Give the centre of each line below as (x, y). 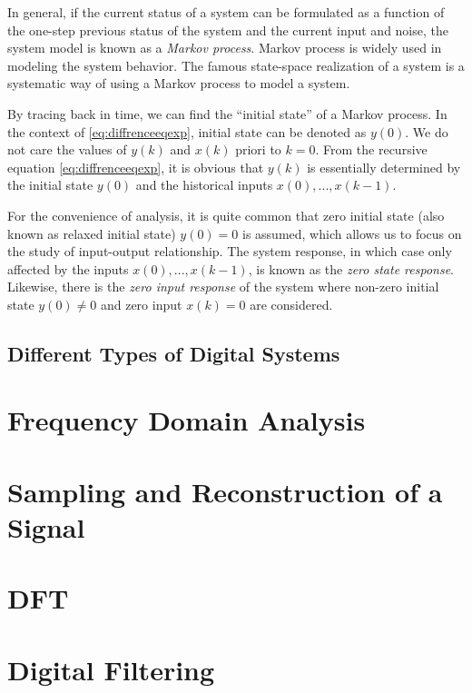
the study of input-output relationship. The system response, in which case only (230, 251)
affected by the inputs (68, 268)
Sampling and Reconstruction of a (225, 491)
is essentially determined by (384, 167)
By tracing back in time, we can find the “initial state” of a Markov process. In (227, 113)
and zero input (141, 304)
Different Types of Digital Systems (174, 353)
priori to (258, 149)
